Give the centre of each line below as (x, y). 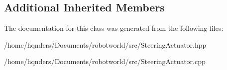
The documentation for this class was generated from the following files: (114, 28)
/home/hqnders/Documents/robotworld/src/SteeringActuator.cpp (105, 61)
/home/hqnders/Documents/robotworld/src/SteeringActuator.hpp (105, 44)
